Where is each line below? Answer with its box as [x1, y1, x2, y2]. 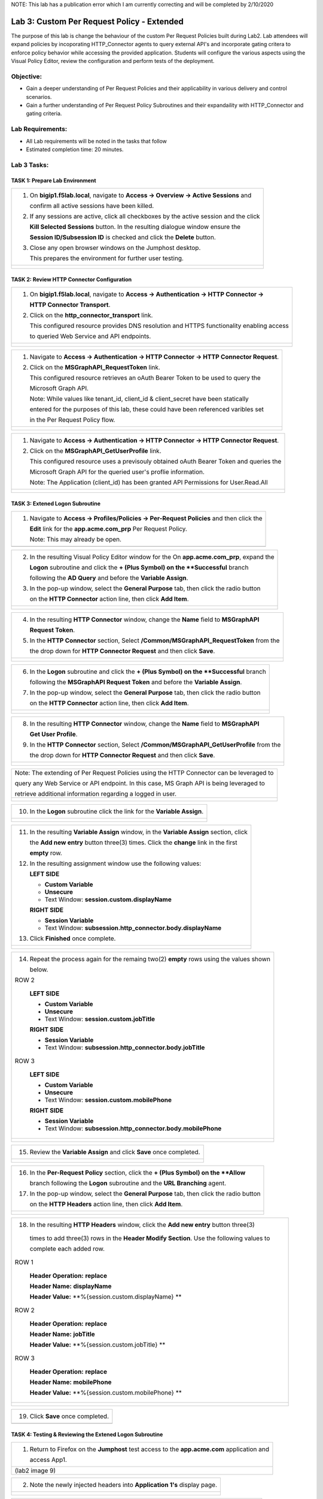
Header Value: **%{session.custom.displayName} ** [29, 1292, 182, 1301]
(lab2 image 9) [14, 1466, 56, 1474]
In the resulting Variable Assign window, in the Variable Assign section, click [29, 827, 248, 836]
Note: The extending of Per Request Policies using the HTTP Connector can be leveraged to [14, 768, 274, 776]
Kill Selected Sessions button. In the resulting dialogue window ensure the [29, 222, 241, 231]
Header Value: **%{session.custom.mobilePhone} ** [29, 1388, 182, 1396]
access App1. [29, 1455, 67, 1464]
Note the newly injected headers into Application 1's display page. [29, 1480, 218, 1489]
